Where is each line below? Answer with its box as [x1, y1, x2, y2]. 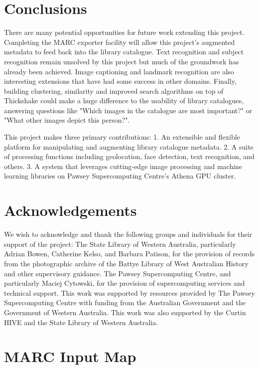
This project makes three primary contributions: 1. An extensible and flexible [4, 132, 240, 142]
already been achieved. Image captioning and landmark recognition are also [4, 66, 234, 76]
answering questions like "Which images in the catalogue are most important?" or [4, 105, 253, 115]
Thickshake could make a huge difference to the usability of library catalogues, [4, 95, 244, 106]
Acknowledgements [4, 200, 137, 220]
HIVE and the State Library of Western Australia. [4, 317, 158, 327]
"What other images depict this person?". [4, 115, 130, 125]
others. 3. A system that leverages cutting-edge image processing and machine [4, 161, 243, 171]
